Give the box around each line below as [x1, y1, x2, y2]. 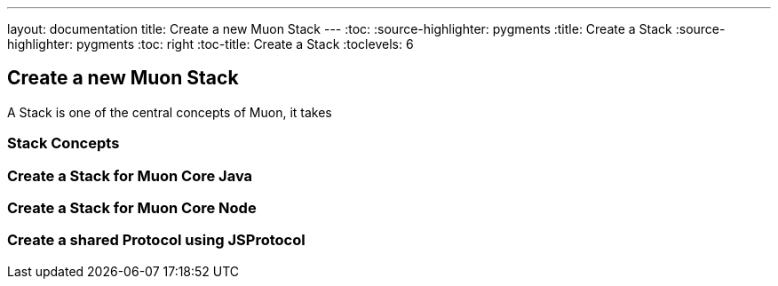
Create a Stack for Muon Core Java [7, 166, 253, 185]
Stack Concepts [7, 134, 120, 153]
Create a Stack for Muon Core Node [7, 198, 257, 217]
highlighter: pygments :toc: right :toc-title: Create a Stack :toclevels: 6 [7, 36, 414, 52]
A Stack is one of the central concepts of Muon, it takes [7, 104, 332, 120]
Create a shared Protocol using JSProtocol [7, 231, 306, 250]
